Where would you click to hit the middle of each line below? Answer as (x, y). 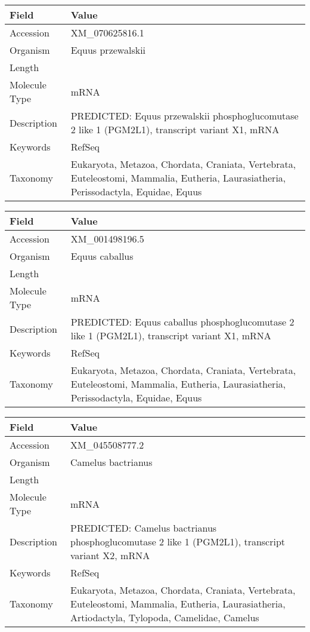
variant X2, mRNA (110, 555)
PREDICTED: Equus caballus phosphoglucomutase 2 (182, 322)
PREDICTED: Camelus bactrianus (144, 528)
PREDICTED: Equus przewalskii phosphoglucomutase (185, 116)
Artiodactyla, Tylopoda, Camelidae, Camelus (165, 617)
